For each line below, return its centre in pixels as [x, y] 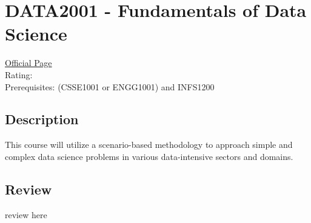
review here [26, 214]
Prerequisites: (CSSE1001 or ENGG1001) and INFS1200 [110, 86]
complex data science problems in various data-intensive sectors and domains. [149, 156]
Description [42, 119]
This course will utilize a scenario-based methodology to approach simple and [149, 145]
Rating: [19, 74]
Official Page [28, 63]
